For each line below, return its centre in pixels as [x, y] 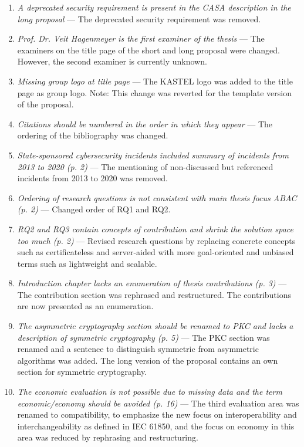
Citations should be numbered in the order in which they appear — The [145, 123]
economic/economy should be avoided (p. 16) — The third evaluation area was [158, 403]
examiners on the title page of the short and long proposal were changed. [149, 50]
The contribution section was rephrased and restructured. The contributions [154, 294]
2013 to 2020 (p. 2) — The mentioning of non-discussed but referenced [145, 166]
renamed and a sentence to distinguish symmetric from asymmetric [138, 349]
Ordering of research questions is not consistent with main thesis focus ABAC [157, 197]
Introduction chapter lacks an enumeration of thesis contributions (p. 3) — [152, 283]
